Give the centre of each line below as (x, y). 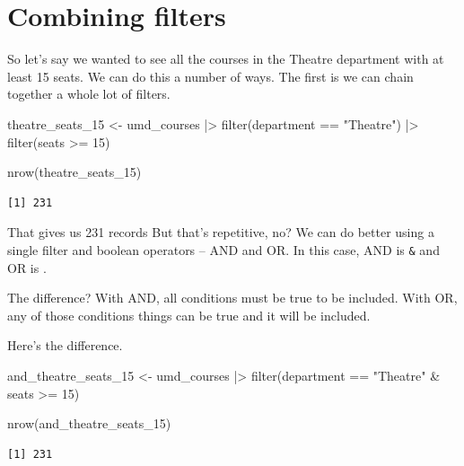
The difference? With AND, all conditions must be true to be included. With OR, (232, 298)
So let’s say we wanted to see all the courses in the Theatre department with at (226, 59)
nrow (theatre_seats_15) (74, 172)
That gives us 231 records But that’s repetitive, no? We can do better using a (221, 232)
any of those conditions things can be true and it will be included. (189, 315)
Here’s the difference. (65, 345)
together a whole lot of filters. (89, 94)
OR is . (27, 267)
